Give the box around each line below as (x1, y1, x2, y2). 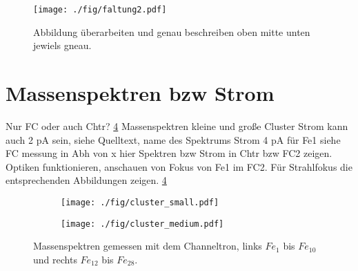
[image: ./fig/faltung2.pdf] (33, 5, 167, 15)
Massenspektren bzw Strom (6, 79, 275, 107)
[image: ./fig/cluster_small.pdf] (61, 197, 219, 207)
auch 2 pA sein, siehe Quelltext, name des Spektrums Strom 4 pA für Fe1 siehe (6, 132, 341, 147)
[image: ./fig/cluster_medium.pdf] (61, 218, 224, 229)
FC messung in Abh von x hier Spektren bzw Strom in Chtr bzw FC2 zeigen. (6, 146, 332, 160)
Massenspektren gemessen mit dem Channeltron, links (33, 239, 262, 253)
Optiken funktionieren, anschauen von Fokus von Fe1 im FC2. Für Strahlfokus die (6, 159, 352, 174)
